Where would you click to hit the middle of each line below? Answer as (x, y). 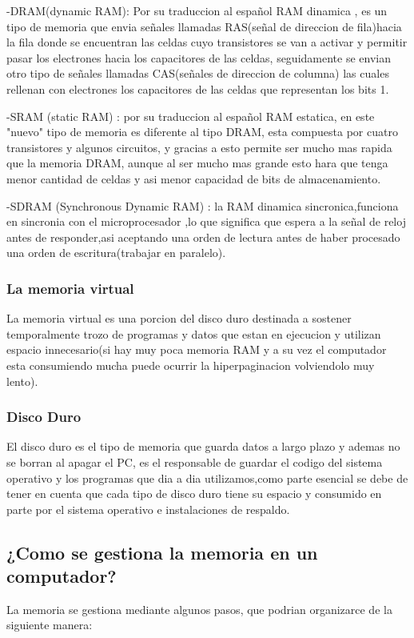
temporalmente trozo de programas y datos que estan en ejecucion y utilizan (194, 333)
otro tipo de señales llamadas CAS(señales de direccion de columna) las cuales (198, 73)
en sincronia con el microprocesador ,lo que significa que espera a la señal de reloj (206, 221)
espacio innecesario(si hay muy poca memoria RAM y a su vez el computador (197, 349)
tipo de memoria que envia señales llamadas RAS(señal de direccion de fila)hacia (204, 26)
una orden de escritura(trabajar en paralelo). (116, 253)
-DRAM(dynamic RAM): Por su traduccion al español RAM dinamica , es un (197, 10)
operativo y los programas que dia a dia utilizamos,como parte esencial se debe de (207, 477)
